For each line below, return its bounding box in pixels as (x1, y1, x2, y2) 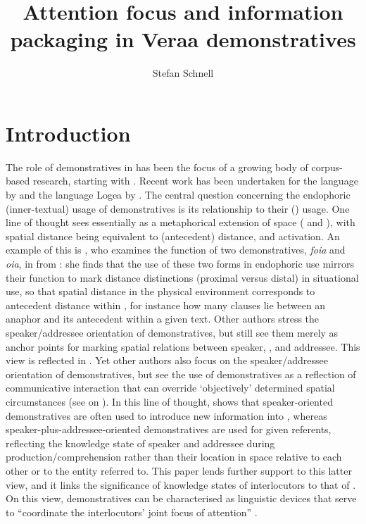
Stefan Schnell (152, 65, 214, 80)
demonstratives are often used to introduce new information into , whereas (6, 408, 327, 423)
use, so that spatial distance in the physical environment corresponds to (6, 284, 315, 299)
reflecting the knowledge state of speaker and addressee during (6, 435, 275, 450)
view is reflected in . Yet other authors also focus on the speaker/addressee (6, 353, 329, 368)
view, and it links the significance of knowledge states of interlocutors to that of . (6, 477, 356, 492)
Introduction (6, 118, 131, 147)
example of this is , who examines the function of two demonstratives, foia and (6, 242, 346, 257)
